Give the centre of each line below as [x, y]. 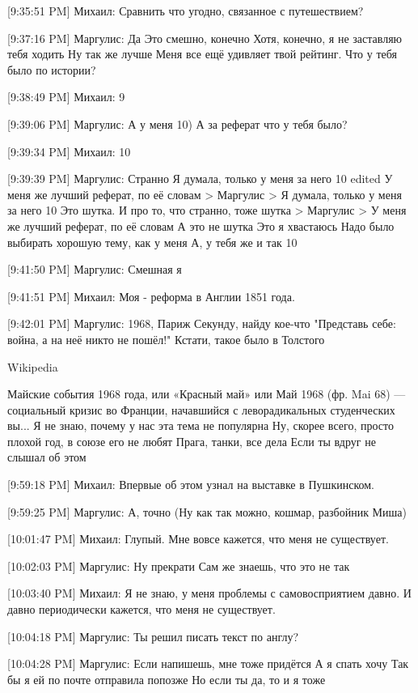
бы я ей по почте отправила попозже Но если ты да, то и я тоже [167, 679]
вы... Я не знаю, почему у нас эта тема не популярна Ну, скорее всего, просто [201, 425]
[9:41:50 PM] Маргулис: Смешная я [95, 269]
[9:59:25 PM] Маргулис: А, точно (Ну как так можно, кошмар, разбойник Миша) [207, 511]
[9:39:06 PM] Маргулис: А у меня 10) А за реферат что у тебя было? [177, 123]
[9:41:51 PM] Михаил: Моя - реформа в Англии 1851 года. [151, 296]
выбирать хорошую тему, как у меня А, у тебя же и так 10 [152, 242]
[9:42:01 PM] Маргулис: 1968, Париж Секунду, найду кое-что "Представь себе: [202, 323]
